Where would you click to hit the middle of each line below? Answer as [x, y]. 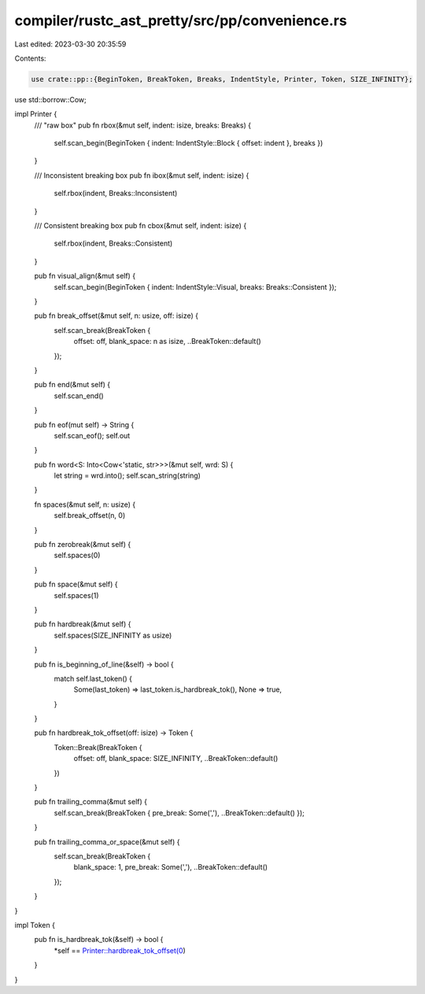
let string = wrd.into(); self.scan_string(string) [127, 475]
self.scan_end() [79, 395]
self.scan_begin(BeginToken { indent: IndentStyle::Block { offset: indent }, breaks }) [188, 143]
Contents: [30, 58]
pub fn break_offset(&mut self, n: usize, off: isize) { [116, 316]
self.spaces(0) [77, 556]
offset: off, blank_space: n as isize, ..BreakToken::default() [167, 342]
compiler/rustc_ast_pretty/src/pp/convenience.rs [181, 20]
